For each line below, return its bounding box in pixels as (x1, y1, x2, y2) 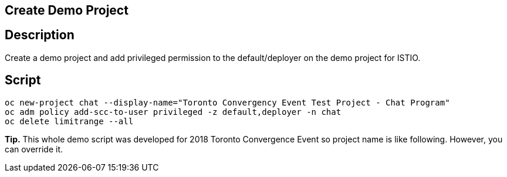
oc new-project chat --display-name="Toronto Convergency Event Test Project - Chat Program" (5, 97, 450, 107)
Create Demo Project (5, 3, 129, 18)
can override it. (5, 144, 63, 154)
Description (5, 28, 75, 43)
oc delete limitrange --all (5, 116, 134, 126)
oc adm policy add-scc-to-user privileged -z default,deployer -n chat (5, 107, 342, 117)
